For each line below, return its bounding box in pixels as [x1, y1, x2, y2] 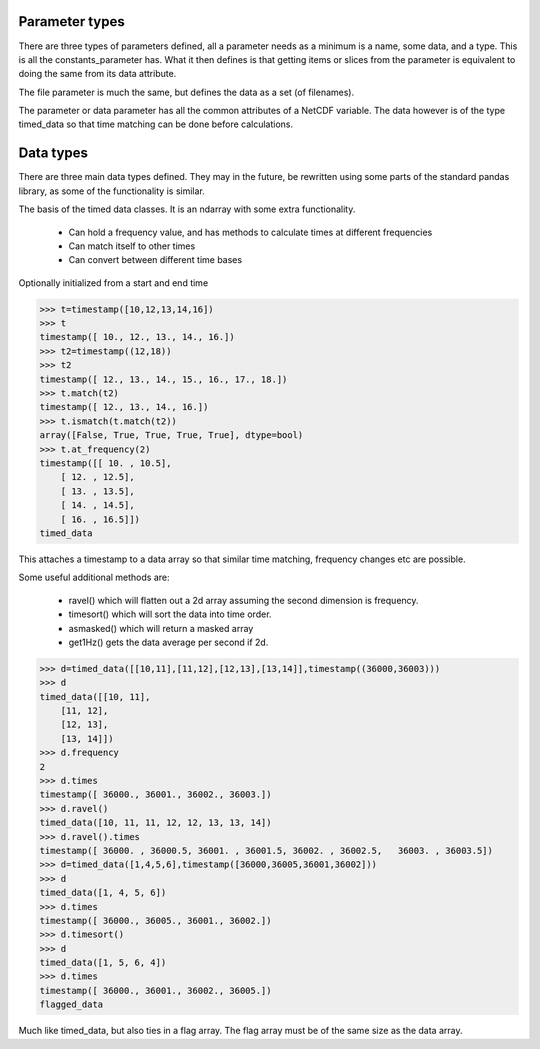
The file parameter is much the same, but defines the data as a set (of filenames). [18, 86, 355, 98]
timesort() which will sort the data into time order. [68, 608, 272, 620]
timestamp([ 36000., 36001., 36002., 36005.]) [39, 985, 272, 996]
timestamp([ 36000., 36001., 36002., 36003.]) [39, 789, 272, 800]
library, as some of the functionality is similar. [18, 185, 205, 197]
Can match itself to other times [68, 240, 196, 252]
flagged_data [39, 999, 104, 1010]
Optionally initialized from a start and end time [18, 276, 209, 289]
